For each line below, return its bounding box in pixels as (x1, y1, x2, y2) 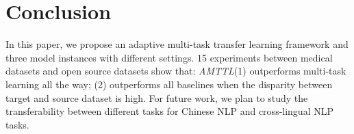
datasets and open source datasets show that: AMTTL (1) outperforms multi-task (5, 64, 346, 78)
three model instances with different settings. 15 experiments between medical (5, 50, 333, 64)
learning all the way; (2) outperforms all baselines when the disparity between (5, 77, 333, 91)
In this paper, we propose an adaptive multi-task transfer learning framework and (5, 37, 349, 51)
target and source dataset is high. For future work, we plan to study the (5, 90, 308, 105)
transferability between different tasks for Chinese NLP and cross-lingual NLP (5, 104, 333, 118)
